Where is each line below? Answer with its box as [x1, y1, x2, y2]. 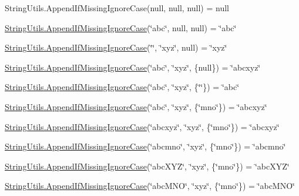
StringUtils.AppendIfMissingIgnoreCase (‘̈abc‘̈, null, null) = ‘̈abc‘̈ [5, 21, 237, 34]
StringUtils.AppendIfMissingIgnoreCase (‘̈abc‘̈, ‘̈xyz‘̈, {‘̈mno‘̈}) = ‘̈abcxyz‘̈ [5, 100, 267, 112]
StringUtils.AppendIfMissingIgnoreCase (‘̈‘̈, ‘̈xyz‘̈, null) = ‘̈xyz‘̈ [5, 41, 227, 54]
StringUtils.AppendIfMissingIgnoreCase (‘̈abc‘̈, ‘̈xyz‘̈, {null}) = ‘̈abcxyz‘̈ [5, 61, 261, 73]
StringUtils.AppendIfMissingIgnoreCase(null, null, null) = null [5, 2, 229, 14]
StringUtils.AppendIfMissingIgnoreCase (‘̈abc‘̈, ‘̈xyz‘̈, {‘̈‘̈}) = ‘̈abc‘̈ [5, 81, 240, 93]
